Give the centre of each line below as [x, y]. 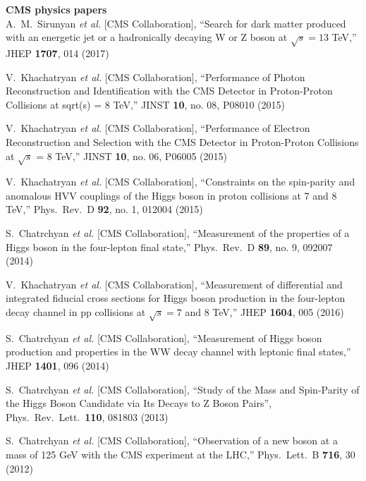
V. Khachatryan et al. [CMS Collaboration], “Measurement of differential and [174, 284]
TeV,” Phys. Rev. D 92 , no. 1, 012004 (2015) [104, 209]
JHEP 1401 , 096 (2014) [57, 365]
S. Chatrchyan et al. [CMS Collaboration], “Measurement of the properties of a [178, 233]
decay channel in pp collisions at [76, 312]
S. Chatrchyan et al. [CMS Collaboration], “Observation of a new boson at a [172, 440]
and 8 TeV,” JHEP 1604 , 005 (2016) [264, 312]
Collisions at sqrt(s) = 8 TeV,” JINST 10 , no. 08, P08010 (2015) [146, 104]
